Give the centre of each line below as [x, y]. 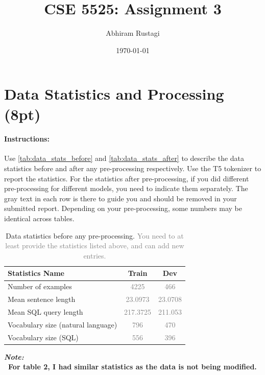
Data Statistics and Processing [114, 94]
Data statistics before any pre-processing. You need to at [95, 235]
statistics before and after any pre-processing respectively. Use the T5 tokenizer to [133, 168]
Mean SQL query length [45, 311]
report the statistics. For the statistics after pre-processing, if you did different [127, 178]
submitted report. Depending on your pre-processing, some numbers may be [123, 208]
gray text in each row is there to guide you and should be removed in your [121, 198]
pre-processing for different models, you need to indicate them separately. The [126, 188]
